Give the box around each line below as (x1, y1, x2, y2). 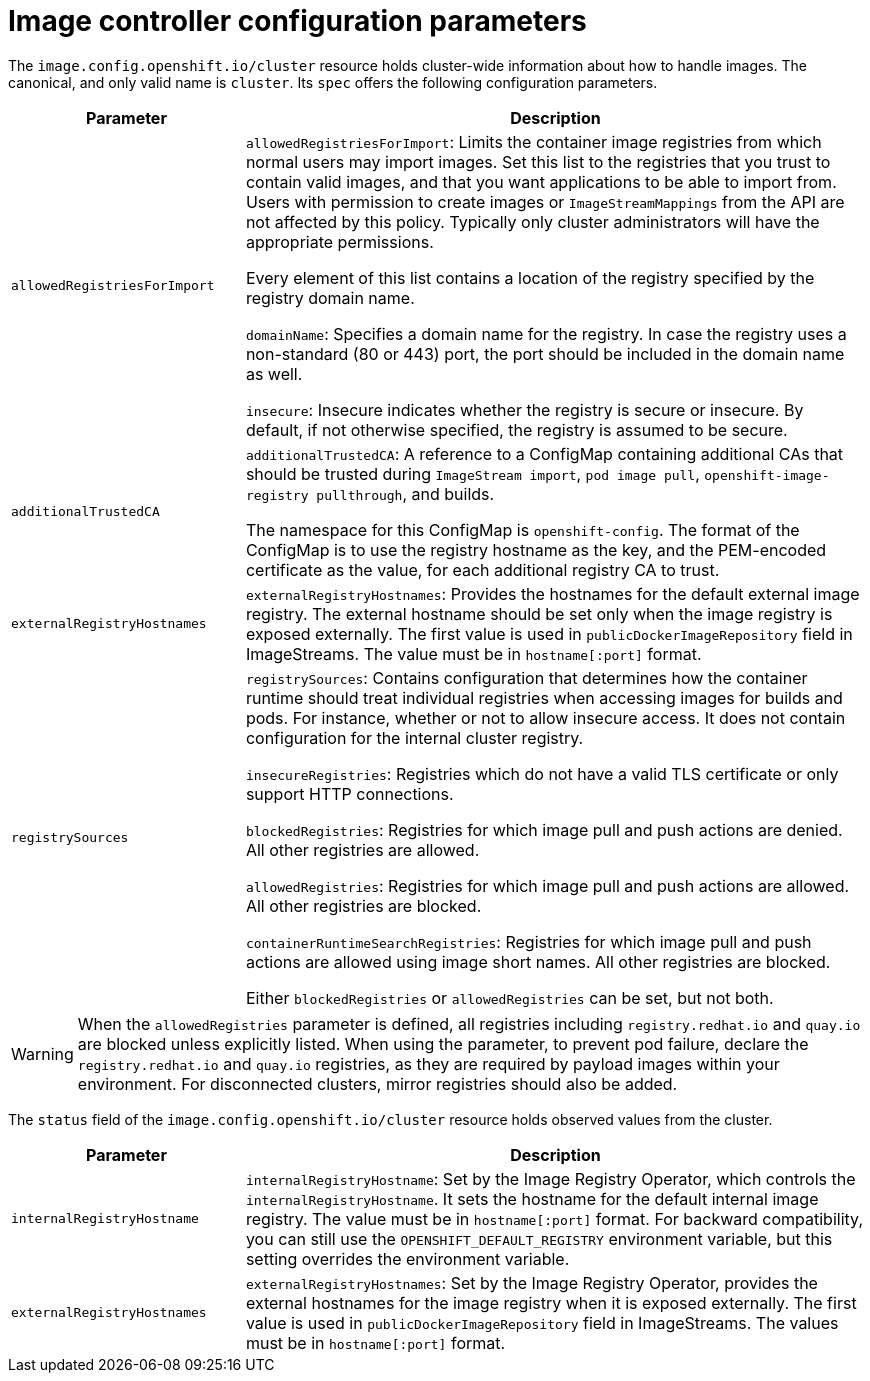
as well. (245, 363, 303, 384)
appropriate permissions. (245, 231, 434, 252)
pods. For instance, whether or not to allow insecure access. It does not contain (245, 707, 846, 728)
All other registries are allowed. (245, 839, 480, 860)
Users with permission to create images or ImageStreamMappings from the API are (245, 191, 845, 212)
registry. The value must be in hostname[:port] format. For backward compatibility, (245, 1208, 863, 1229)
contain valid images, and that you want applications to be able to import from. (245, 171, 837, 192)
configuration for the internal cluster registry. (245, 727, 584, 748)
